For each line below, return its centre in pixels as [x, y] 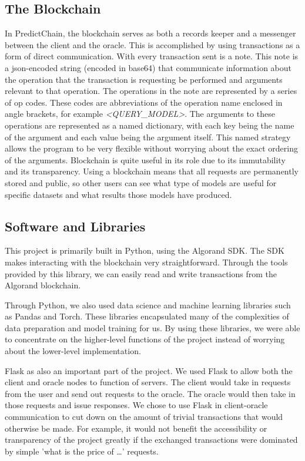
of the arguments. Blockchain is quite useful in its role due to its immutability [145, 159]
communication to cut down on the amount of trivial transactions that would [144, 417]
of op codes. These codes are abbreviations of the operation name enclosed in [144, 102]
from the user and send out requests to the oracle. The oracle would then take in [150, 393]
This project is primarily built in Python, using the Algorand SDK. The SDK [145, 250]
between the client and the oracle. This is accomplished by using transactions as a [152, 44]
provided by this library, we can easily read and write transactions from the [141, 273]
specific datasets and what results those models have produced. [118, 194]
